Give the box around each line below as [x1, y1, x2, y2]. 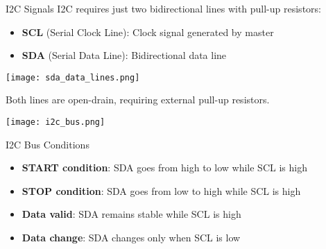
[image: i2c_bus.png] [6, 117, 105, 128]
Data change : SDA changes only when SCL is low [22, 230, 241, 245]
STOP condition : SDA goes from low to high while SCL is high [22, 183, 301, 198]
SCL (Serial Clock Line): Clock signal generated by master [22, 24, 274, 39]
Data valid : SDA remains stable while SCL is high [22, 207, 241, 221]
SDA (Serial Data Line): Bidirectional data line [22, 48, 227, 62]
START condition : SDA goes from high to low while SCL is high [22, 160, 307, 175]
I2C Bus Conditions [6, 137, 89, 151]
